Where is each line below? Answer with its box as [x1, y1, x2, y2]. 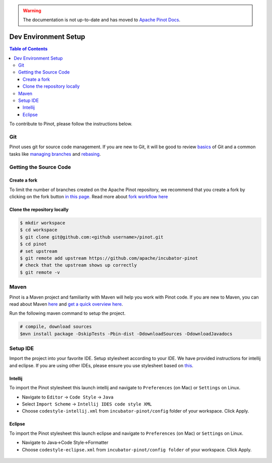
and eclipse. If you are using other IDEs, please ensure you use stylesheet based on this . [9, 362, 193, 368]
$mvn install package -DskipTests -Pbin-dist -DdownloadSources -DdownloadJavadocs [20, 331, 233, 336]
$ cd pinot [20, 241, 47, 247]
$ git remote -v [20, 269, 60, 275]
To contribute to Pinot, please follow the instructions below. [9, 121, 132, 127]
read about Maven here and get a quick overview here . [9, 301, 123, 307]
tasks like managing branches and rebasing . [9, 151, 101, 157]
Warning [23, 8, 41, 14]
